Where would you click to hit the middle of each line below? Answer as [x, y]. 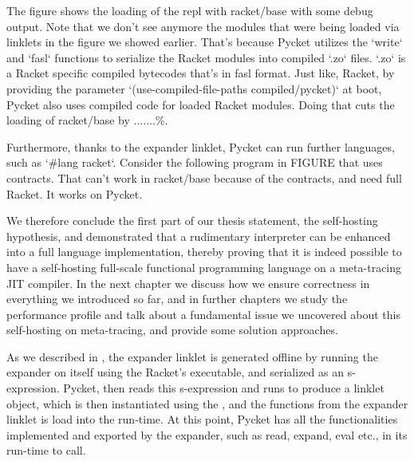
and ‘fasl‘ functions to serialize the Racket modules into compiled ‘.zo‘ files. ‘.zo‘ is [206, 57]
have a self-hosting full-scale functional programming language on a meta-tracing [204, 267]
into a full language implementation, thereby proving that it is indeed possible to [204, 252]
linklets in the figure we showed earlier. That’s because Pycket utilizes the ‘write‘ [205, 42]
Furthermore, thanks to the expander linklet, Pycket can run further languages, [201, 146]
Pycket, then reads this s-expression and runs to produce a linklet [224, 388]
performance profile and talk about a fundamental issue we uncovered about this [203, 314]
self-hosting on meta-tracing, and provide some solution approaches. [172, 330]
